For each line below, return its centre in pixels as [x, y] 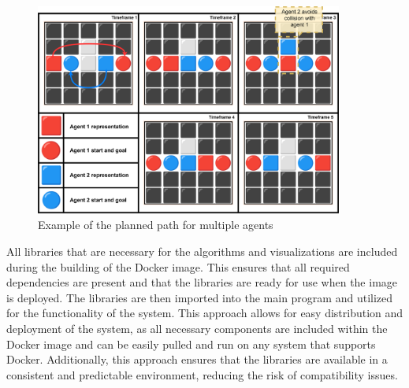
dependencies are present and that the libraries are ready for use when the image [202, 282]
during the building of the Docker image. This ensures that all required [178, 266]
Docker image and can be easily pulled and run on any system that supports [191, 344]
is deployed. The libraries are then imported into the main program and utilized [200, 297]
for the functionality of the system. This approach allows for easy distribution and [205, 313]
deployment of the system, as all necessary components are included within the [197, 328]
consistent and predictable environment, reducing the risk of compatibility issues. [202, 374]
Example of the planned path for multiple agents [156, 225]
